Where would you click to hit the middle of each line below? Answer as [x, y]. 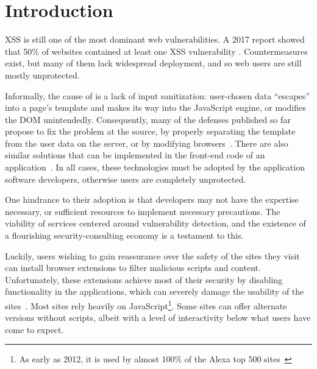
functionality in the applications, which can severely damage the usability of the [155, 291]
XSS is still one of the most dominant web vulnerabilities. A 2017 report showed [155, 39]
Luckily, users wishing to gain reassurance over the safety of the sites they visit [152, 255]
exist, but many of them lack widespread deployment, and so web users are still [153, 63]
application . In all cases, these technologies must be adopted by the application [155, 167]
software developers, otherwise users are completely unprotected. [126, 179]
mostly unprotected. [42, 75]
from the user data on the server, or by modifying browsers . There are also [147, 143]
